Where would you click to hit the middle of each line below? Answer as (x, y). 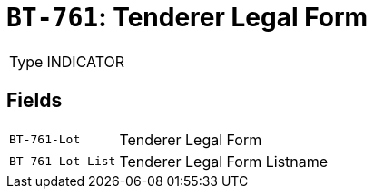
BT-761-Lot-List (63, 162)
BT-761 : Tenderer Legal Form (187, 17)
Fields (34, 101)
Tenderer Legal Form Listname (224, 161)
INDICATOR (86, 61)
